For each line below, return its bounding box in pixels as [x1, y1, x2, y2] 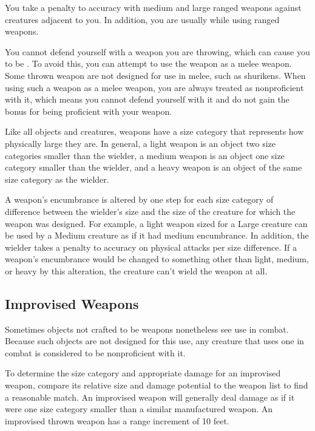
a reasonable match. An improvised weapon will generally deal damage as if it [5, 390, 295, 403]
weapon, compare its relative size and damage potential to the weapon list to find [5, 379, 308, 392]
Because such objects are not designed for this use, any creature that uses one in [5, 334, 304, 347]
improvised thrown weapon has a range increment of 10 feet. [5, 414, 229, 427]
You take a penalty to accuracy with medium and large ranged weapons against [5, 1, 302, 13]
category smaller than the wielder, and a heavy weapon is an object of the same [5, 161, 302, 174]
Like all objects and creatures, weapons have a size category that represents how [5, 125, 304, 138]
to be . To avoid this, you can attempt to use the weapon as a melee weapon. [5, 57, 292, 70]
